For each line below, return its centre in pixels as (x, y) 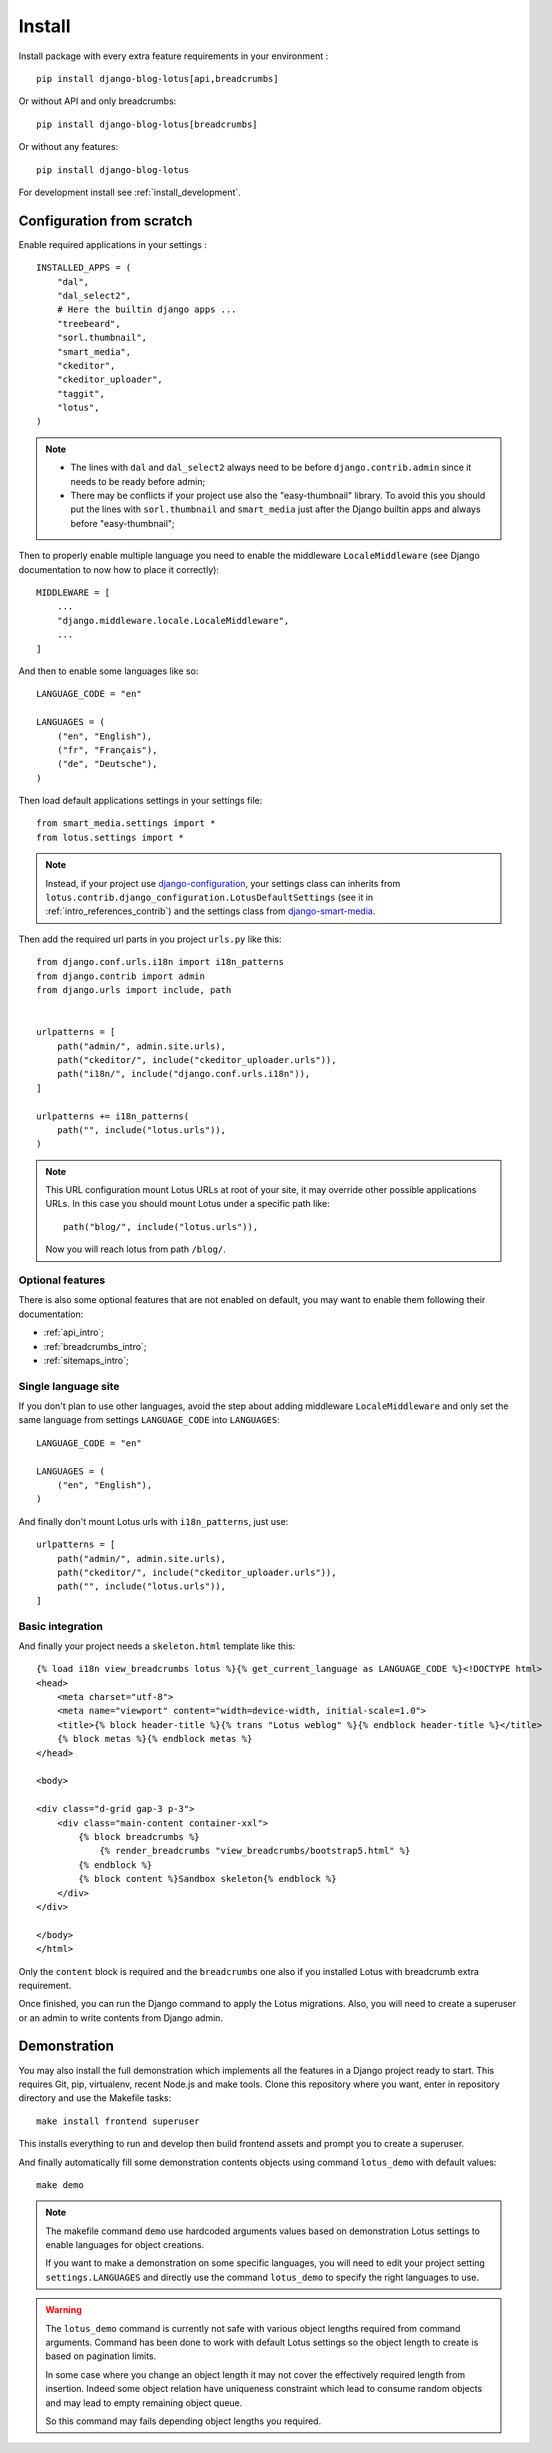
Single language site (69, 1386)
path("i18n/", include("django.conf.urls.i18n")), (183, 1074)
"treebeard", (88, 323)
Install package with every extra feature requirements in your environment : (173, 56)
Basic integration (61, 1626)
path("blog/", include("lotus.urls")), (161, 1226)
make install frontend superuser (118, 2121)
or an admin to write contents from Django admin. (121, 2017)
